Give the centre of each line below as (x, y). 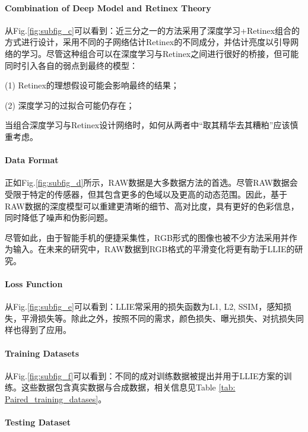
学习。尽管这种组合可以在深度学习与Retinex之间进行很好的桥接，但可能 (160, 53)
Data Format (32, 160)
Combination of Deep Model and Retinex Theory (108, 7)
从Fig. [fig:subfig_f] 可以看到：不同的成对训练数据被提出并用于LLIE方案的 (144, 375)
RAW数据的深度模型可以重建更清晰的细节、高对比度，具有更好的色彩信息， (152, 206)
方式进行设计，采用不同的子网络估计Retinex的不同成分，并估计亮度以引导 (148, 42)
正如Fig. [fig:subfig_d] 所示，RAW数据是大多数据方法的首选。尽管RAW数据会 (151, 182)
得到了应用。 (46, 330)
